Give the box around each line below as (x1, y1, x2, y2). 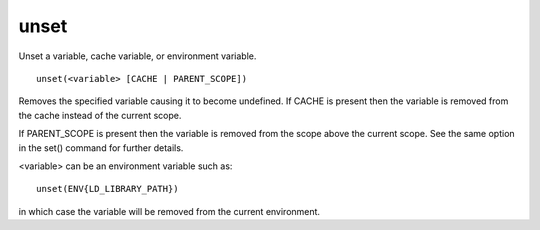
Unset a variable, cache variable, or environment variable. (18, 50, 257, 62)
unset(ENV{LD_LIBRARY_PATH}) (36, 183, 179, 195)
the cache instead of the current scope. (18, 109, 182, 121)
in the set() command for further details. (18, 141, 184, 154)
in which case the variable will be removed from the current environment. (18, 205, 320, 217)
